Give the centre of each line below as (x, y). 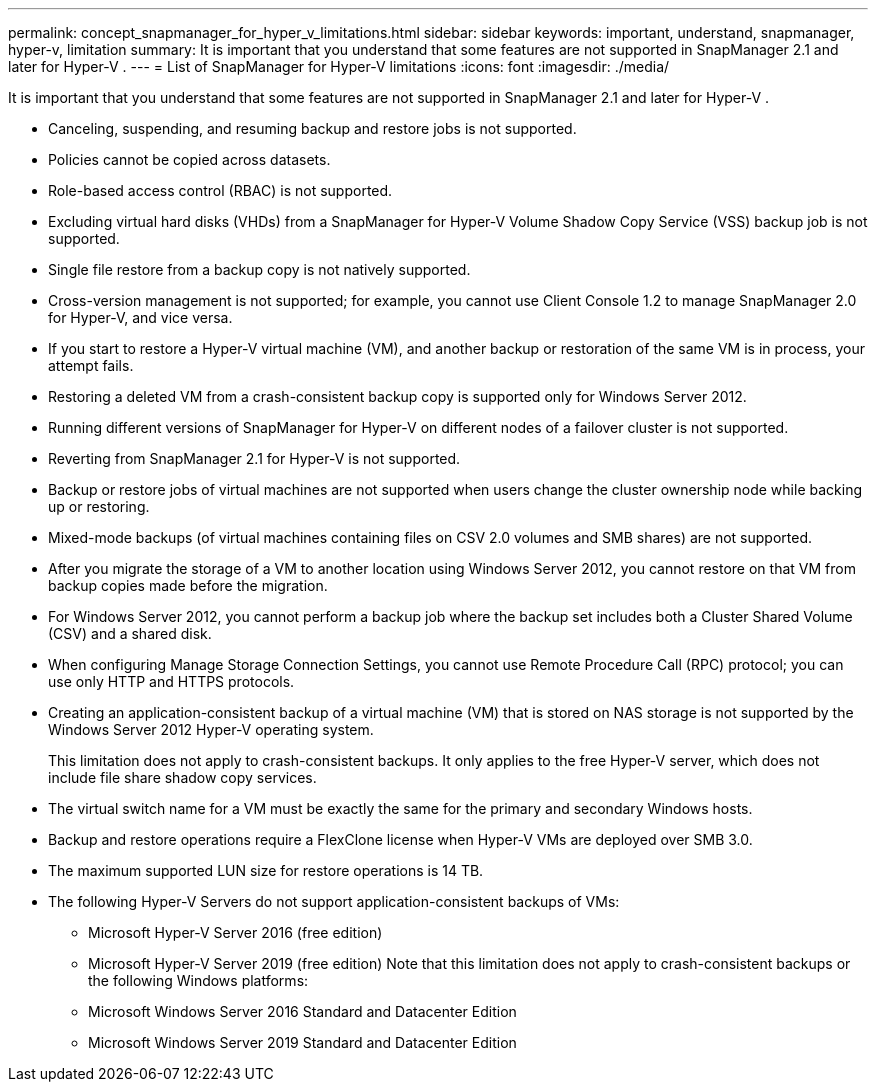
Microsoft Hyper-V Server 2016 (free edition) (235, 932)
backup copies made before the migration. (188, 585)
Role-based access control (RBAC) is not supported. (220, 190)
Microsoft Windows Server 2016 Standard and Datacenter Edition (302, 1011)
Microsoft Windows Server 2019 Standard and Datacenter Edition (302, 1042)
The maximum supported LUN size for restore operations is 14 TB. (266, 870)
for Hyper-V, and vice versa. (140, 317)
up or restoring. (99, 506)
